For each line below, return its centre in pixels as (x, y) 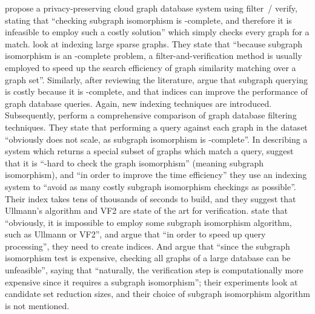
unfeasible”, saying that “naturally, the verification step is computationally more (154, 270)
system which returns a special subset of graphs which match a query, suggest (149, 151)
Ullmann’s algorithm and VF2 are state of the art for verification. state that (146, 210)
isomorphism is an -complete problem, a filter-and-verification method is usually (154, 56)
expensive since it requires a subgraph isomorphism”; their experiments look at (151, 282)
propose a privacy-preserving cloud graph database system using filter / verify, (151, 8)
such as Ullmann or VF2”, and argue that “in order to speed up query (135, 234)
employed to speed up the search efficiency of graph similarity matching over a (151, 67)
